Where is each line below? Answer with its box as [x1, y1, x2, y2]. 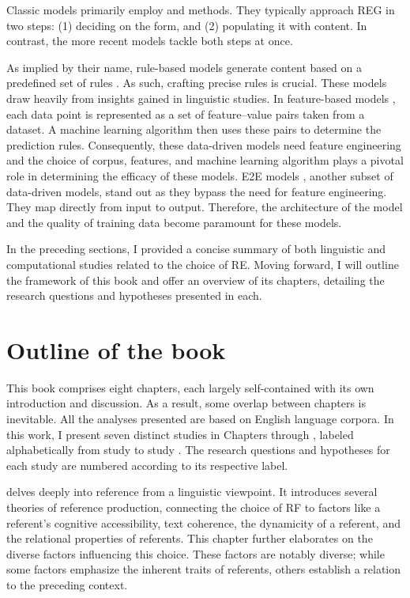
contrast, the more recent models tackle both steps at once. [6, 32, 293, 49]
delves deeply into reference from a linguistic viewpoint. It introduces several [6, 483, 378, 500]
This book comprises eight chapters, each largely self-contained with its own [6, 379, 374, 396]
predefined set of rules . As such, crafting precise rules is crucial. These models [6, 74, 387, 91]
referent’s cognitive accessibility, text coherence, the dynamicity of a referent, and [6, 514, 401, 531]
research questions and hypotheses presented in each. [6, 287, 262, 304]
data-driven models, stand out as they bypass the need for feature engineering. [6, 183, 387, 199]
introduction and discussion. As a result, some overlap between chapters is [6, 395, 366, 411]
